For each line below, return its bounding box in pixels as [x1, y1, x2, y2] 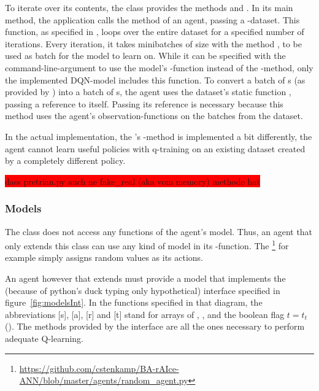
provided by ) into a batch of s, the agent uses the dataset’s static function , [5, 85, 291, 98]
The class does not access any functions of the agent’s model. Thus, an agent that [5, 225, 313, 238]
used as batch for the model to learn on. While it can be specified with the [5, 49, 286, 62]
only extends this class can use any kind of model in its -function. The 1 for [5, 238, 289, 252]
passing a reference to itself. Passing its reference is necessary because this [5, 97, 283, 110]
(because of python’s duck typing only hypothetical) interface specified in [5, 284, 280, 296]
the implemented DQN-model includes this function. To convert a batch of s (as [5, 73, 306, 86]
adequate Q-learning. [5, 331, 84, 344]
